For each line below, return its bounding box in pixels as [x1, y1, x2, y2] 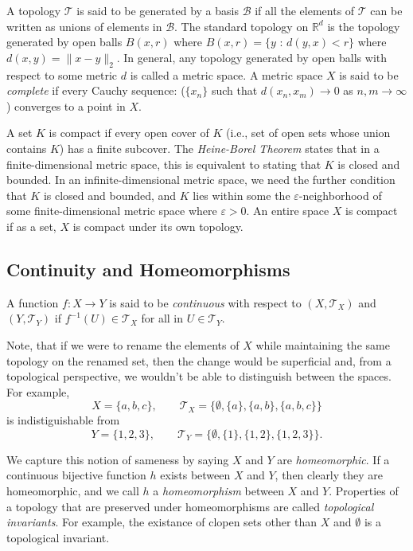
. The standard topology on [174, 18, 309, 34]
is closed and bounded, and [43, 186, 177, 203]
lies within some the [193, 186, 290, 203]
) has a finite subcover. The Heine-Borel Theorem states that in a [59, 139, 380, 156]
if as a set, [6, 217, 56, 234]
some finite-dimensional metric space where [6, 202, 217, 219]
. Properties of [329, 483, 399, 499]
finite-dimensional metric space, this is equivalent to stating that [6, 155, 321, 172]
